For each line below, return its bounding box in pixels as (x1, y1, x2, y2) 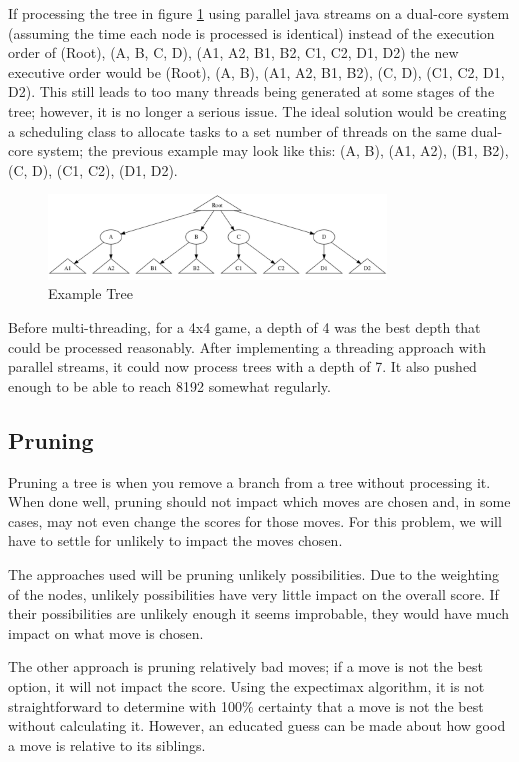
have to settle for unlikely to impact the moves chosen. (8, 530, 343, 551)
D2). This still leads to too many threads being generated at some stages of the (8, 81, 495, 102)
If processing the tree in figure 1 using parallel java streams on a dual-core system (8, 3, 510, 23)
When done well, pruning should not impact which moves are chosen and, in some (8, 491, 511, 512)
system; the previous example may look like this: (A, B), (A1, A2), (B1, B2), (37, 140, 509, 161)
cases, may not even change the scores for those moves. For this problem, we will (8, 510, 502, 531)
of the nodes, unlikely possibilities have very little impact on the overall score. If (8, 583, 499, 604)
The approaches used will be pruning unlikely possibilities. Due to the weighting (8, 563, 500, 584)
